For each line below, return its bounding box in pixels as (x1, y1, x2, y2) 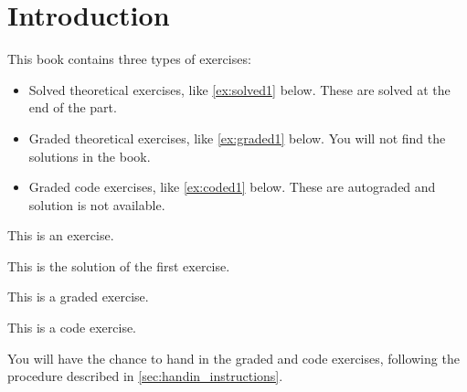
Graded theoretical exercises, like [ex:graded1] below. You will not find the (28, 128, 446, 147)
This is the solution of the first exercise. (7, 256, 230, 275)
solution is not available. (28, 195, 165, 214)
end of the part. (28, 98, 117, 117)
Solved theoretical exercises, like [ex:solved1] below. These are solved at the (28, 79, 451, 99)
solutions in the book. (28, 146, 151, 165)
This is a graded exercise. (7, 287, 149, 306)
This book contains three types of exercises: (7, 49, 251, 69)
